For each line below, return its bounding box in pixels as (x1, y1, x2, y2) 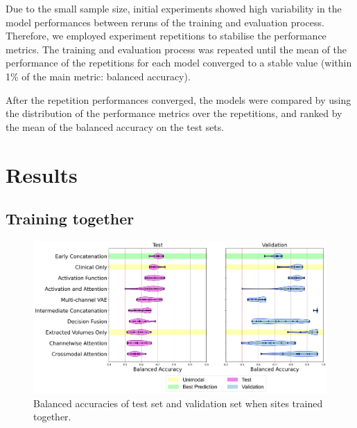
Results (6, 160, 78, 188)
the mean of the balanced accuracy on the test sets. (6, 119, 225, 134)
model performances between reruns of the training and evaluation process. (6, 15, 324, 29)
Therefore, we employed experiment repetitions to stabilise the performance (6, 28, 326, 43)
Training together (6, 208, 134, 229)
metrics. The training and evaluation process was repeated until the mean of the (6, 42, 347, 56)
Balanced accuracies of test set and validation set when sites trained (33, 395, 323, 410)
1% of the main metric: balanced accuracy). (6, 69, 191, 83)
